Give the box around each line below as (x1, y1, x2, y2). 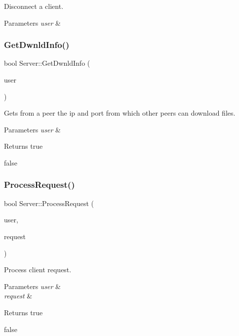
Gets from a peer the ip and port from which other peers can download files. (4, 108, 236, 118)
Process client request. (4, 264, 72, 275)
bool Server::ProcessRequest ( (4, 198, 94, 208)
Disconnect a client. (4, 1, 64, 11)
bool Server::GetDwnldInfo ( (4, 58, 90, 68)
